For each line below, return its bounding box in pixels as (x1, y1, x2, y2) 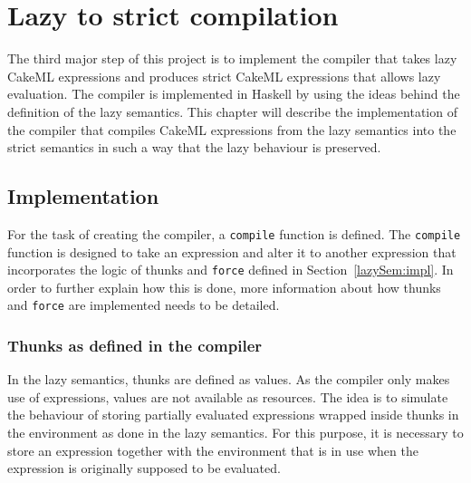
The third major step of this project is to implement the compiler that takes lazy (7, 49, 457, 68)
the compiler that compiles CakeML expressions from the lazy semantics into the (7, 120, 457, 139)
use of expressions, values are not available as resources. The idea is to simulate (7, 387, 448, 406)
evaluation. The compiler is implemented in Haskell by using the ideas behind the (7, 84, 460, 103)
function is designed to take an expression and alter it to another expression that (7, 242, 457, 261)
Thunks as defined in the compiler (7, 333, 263, 356)
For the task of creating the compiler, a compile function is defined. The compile (7, 224, 461, 243)
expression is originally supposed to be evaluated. (7, 459, 281, 478)
